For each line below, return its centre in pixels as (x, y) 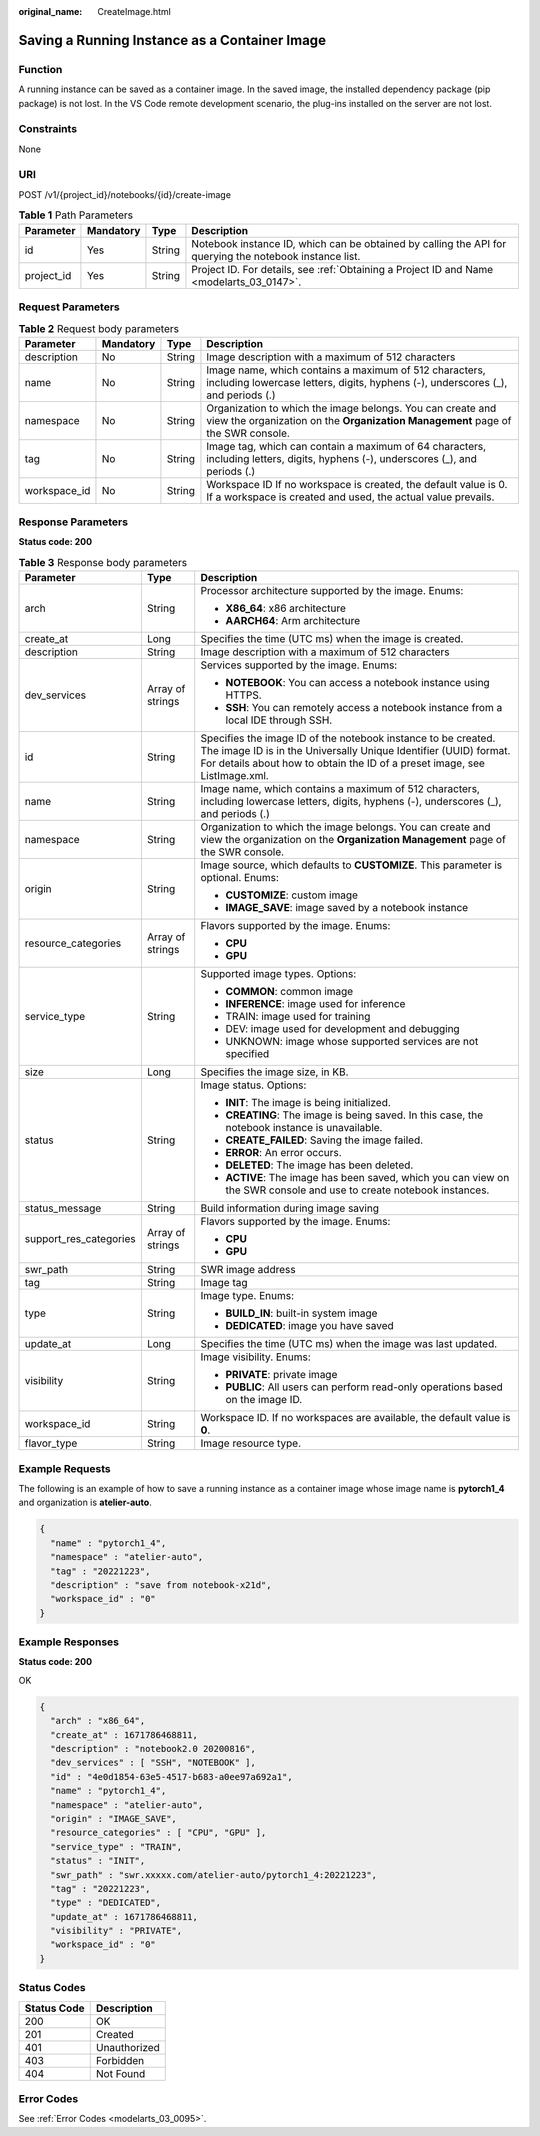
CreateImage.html (134, 11)
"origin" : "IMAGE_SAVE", (113, 1818)
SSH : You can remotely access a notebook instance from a (364, 708)
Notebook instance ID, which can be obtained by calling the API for (349, 243)
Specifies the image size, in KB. (274, 1072)
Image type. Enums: (247, 1296)
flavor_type (51, 1443)
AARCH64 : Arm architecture (293, 621)
